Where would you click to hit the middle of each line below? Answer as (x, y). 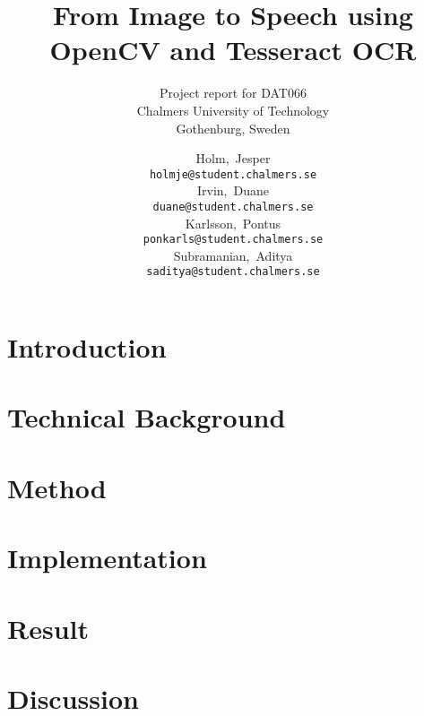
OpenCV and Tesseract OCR (233, 50)
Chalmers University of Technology (233, 110)
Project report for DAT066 (233, 93)
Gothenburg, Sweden (233, 128)
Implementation (107, 558)
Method (57, 487)
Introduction (87, 347)
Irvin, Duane (233, 190)
